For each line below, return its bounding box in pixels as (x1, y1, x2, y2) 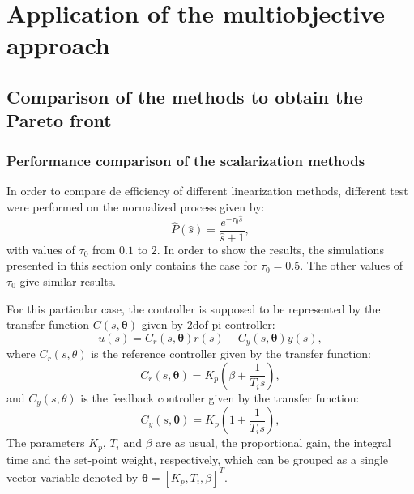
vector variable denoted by (6, 468, 139, 485)
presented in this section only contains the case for (6, 257, 258, 274)
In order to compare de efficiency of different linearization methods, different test (6, 181, 408, 198)
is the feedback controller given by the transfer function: (80, 389, 360, 406)
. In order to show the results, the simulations (156, 241, 384, 258)
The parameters (6, 434, 85, 451)
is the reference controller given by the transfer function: (91, 345, 371, 362)
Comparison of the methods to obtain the (6, 83, 363, 109)
